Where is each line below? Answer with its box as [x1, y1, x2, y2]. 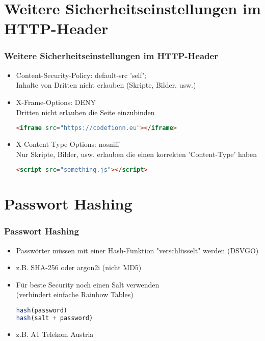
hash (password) [16, 307, 68, 314]
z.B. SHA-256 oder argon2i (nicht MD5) [16, 262, 142, 273]
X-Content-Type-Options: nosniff [16, 139, 119, 149]
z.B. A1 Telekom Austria [16, 328, 94, 339]
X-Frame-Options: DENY [16, 96, 96, 107]
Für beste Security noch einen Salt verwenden [16, 279, 160, 290]
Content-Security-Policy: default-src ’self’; [16, 69, 146, 80]
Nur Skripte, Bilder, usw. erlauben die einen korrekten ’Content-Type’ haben [16, 148, 257, 159]
